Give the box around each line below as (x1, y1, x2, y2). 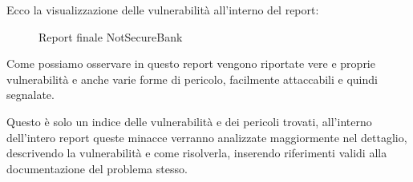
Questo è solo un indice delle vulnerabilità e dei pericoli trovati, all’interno (6, 113, 372, 129)
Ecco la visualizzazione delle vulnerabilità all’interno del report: (6, 2, 319, 18)
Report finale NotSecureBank (38, 28, 183, 45)
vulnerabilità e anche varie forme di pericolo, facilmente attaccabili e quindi (6, 70, 378, 87)
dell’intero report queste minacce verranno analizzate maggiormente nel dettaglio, (6, 129, 407, 145)
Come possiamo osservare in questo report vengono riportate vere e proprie (6, 55, 375, 72)
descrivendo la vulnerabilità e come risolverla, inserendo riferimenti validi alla (6, 144, 387, 161)
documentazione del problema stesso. (6, 160, 188, 176)
